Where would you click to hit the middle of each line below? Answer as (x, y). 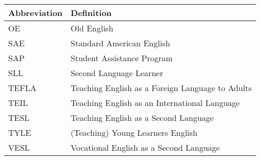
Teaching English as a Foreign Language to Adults (161, 88)
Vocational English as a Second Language (145, 148)
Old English (92, 28)
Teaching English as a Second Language (142, 118)
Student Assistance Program (122, 58)
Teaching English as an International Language (155, 103)
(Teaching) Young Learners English (134, 133)
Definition (91, 13)
